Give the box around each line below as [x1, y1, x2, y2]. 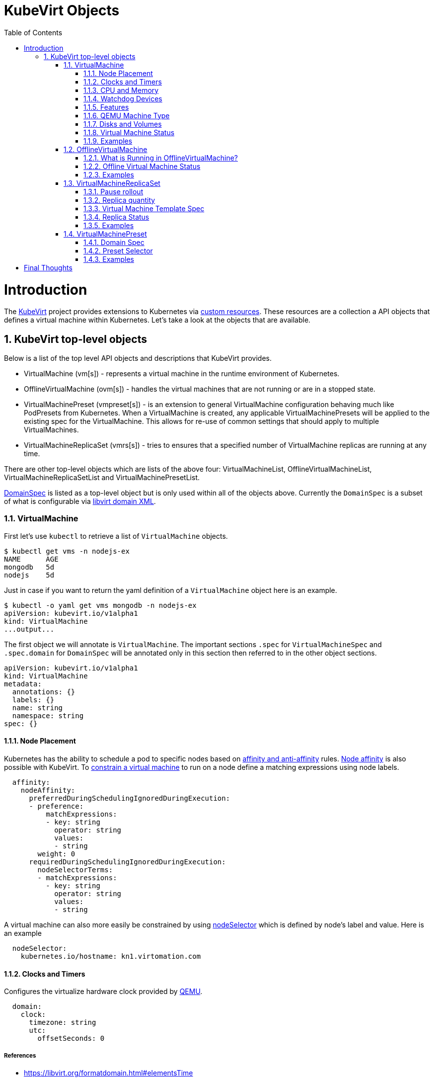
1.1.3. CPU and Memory [83, 85, 159, 94]
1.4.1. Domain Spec [83, 238, 145, 247]
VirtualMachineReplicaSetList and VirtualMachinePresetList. [4, 473, 200, 482]
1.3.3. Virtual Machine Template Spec [83, 204, 205, 213]
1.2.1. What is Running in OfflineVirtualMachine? [83, 153, 238, 162]
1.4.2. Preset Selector [83, 246, 153, 255]
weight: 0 [37, 850, 75, 858]
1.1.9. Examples [83, 136, 133, 145]
